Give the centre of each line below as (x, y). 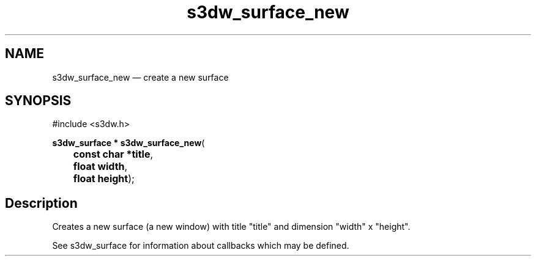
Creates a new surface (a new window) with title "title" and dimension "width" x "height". (231, 227)
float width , (100, 167)
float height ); (104, 179)
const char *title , (113, 154)
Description (41, 203)
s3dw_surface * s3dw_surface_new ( (128, 143)
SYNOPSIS (38, 101)
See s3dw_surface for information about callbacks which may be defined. (201, 246)
